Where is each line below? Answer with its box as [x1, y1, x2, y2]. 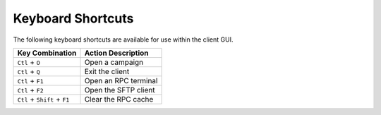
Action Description [84, 48, 149, 58]
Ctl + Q [17, 66, 40, 76]
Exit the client [84, 66, 130, 76]
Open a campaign [84, 57, 144, 67]
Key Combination [17, 48, 77, 58]
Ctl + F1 [17, 75, 44, 85]
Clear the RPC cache [84, 94, 154, 104]
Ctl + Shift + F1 [17, 94, 70, 104]
